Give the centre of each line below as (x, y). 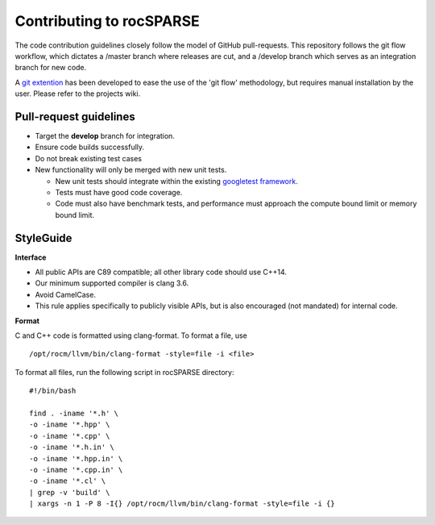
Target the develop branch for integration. (105, 136)
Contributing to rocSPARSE (108, 21)
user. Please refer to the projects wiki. (78, 94)
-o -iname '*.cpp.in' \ (76, 469)
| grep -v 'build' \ (70, 492)
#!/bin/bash (53, 391)
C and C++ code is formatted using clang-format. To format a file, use (131, 335)
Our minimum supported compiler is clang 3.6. (112, 283)
